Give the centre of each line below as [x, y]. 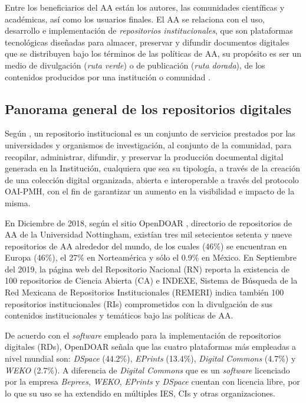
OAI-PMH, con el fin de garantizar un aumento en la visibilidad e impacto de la [150, 191]
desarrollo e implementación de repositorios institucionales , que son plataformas [149, 30]
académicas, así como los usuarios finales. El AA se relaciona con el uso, [135, 19]
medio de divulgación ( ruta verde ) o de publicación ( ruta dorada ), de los [135, 65]
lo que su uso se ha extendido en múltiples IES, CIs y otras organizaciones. [140, 393]
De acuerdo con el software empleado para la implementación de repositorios [143, 335]
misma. [18, 202]
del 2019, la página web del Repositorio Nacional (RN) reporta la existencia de [147, 269]
